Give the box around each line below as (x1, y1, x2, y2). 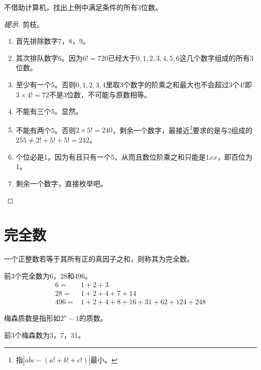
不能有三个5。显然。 (16, 106, 83, 116)
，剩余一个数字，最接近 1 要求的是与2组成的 (112, 123, 252, 135)
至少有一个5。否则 (16, 79, 76, 89)
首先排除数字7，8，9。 (16, 36, 90, 46)
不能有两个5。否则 (16, 125, 76, 135)
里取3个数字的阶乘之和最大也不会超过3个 (105, 79, 239, 89)
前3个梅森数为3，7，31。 (4, 329, 85, 340)
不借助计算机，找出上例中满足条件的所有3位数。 (4, 2, 162, 12)
